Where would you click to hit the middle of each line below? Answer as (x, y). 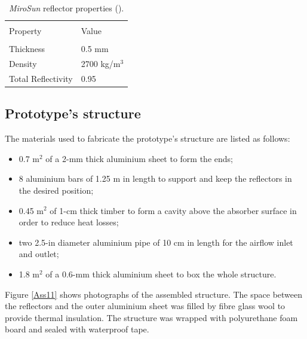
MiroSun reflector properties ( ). (66, 8)
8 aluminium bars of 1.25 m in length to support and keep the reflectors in (155, 178)
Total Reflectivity (41, 78)
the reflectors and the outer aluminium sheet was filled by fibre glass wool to (145, 306)
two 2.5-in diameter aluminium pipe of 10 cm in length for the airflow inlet (156, 242)
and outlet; (39, 254)
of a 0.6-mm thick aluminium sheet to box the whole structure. (161, 274)
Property (25, 31)
